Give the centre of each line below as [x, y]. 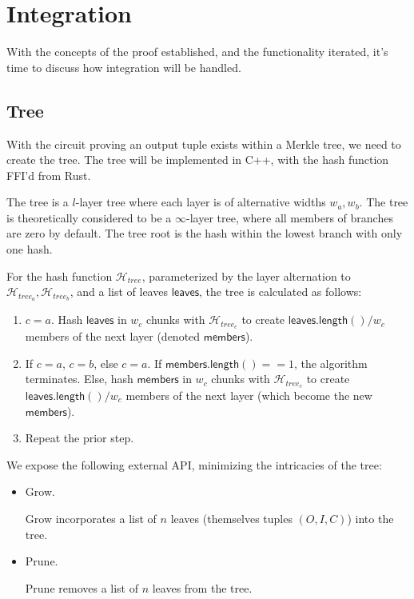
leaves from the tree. [202, 587]
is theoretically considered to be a [89, 217]
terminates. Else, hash [79, 379]
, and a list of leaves [119, 292]
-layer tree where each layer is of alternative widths [201, 202]
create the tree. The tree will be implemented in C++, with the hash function [198, 160]
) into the [370, 518]
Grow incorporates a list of [91, 518]
